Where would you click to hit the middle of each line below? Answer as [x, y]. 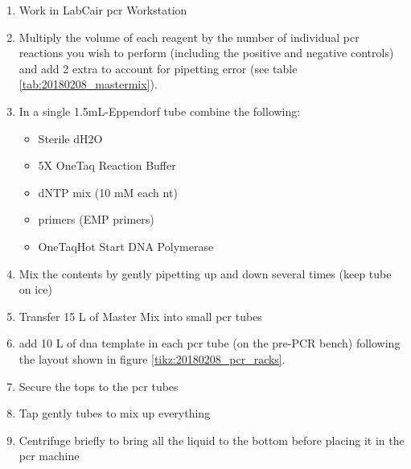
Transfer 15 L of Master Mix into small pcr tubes [140, 316]
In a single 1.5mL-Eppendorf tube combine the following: [160, 111]
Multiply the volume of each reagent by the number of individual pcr [189, 37]
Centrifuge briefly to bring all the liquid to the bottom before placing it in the [212, 440]
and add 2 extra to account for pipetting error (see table [158, 68]
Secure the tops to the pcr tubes [99, 386]
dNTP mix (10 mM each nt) [108, 192]
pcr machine [49, 456]
